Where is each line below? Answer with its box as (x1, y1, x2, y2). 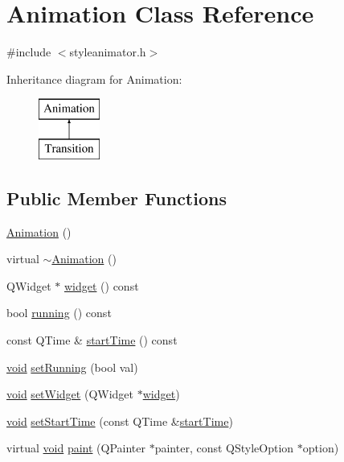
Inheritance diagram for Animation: (6, 70, 182, 87)
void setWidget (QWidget (6, 386, 134, 402)
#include (6, 43, 51, 60)
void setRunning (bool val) (6, 358, 138, 375)
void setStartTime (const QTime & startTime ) (6, 412, 233, 429)
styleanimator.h (69, 43, 146, 60)
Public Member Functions (6, 185, 227, 210)
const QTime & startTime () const (6, 332, 178, 349)
